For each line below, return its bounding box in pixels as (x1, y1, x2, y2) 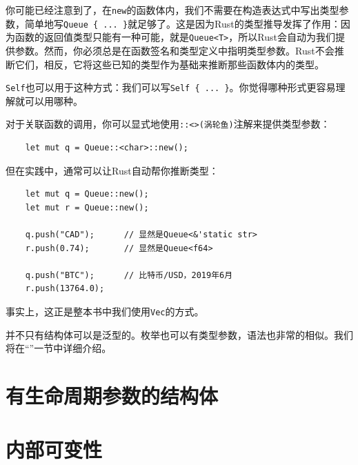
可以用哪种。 (24, 93, 83, 108)
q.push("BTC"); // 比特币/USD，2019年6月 (25, 270, 233, 280)
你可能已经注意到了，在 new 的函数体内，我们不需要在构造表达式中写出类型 (6, 3, 339, 17)
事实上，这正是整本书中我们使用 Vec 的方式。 (6, 304, 204, 318)
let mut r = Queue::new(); (25, 202, 149, 212)
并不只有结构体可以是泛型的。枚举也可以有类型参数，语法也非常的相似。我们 (6, 327, 353, 342)
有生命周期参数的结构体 (6, 382, 219, 410)
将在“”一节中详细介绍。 (6, 341, 112, 355)
